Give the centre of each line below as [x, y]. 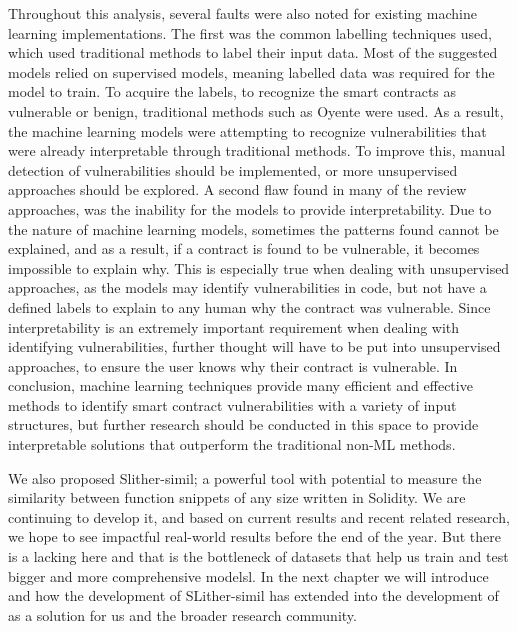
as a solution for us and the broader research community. [182, 614]
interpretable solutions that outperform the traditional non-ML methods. [232, 444]
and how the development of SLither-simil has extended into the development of [253, 595]
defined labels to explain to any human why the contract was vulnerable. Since [249, 306]
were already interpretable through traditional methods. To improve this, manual [257, 150]
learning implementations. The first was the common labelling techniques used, [250, 32]
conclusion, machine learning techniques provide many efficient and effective [240, 385]
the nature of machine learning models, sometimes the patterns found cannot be [253, 228]
